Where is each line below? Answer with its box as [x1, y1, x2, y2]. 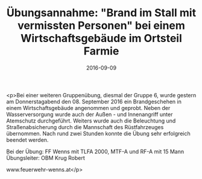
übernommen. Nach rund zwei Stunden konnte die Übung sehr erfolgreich [6, 130, 191, 137]
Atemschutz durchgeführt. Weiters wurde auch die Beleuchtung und [6, 117, 176, 124]
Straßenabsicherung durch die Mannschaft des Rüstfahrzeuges [6, 123, 164, 130]
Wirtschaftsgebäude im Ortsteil [20, 32, 183, 45]
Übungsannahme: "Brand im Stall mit [6, 6, 197, 20]
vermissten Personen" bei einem [17, 19, 186, 32]
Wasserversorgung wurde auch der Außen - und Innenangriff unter [6, 111, 173, 118]
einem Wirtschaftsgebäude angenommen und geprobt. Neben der [6, 104, 171, 111]
